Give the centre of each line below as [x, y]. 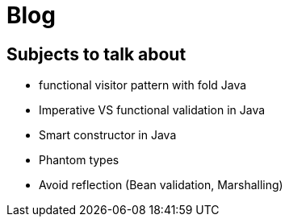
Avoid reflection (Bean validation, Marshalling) [161, 185]
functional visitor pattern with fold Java [143, 85]
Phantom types [79, 160]
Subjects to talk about [96, 54]
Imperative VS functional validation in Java [152, 110]
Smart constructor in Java [108, 135]
